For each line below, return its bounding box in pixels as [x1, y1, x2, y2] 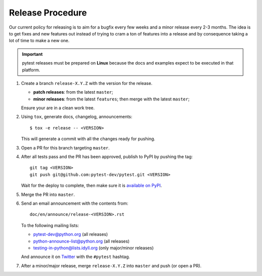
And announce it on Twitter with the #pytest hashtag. [21, 254, 131, 260]
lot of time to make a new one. [9, 38, 70, 44]
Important [22, 51, 43, 57]
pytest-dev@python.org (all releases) [33, 231, 108, 237]
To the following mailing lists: [21, 222, 80, 228]
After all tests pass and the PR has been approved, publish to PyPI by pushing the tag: [21, 154, 193, 160]
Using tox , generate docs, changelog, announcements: [21, 114, 133, 120]
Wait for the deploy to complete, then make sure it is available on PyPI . [21, 182, 162, 189]
